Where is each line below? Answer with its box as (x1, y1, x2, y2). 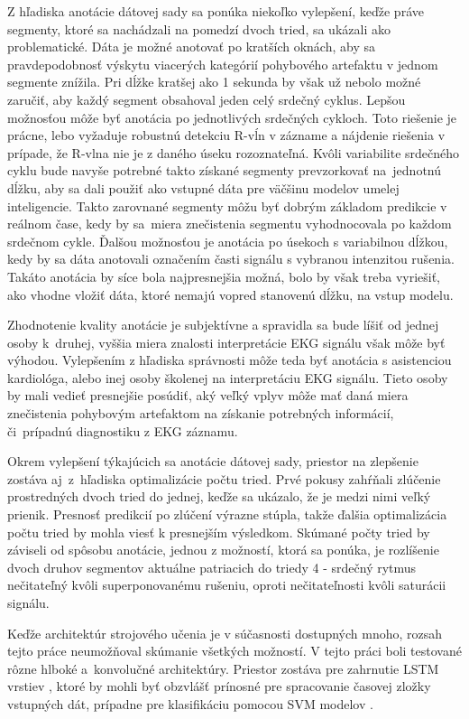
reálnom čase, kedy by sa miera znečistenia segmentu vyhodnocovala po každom (7, 214, 452, 233)
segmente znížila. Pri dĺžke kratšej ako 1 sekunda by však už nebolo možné (7, 72, 421, 91)
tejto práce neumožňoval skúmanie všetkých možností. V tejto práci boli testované (7, 641, 462, 660)
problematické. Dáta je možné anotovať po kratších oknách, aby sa (7, 37, 375, 56)
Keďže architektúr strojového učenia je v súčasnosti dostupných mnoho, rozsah (7, 623, 443, 642)
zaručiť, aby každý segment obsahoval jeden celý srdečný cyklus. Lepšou (7, 89, 406, 108)
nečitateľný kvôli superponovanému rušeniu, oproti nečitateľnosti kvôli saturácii (7, 575, 446, 594)
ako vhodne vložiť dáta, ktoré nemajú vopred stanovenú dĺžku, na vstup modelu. (7, 285, 454, 303)
